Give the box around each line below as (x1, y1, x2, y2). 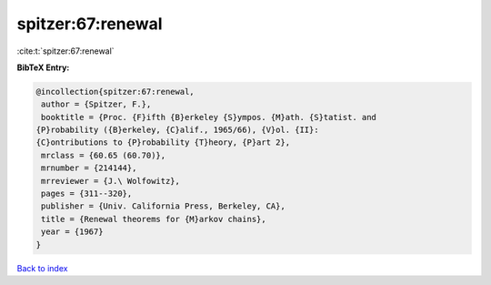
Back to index (16, 262, 68, 273)
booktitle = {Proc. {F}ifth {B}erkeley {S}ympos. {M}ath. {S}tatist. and (41, 112, 377, 122)
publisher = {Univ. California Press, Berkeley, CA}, (41, 201, 286, 211)
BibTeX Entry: (16, 62, 70, 73)
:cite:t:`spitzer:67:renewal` (16, 46, 115, 56)
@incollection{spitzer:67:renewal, (35, 87, 195, 97)
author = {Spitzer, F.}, (41, 99, 152, 109)
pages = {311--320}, (41, 188, 133, 199)
